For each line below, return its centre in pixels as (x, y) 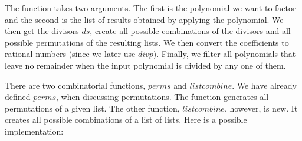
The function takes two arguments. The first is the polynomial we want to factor (150, 8)
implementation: (34, 131)
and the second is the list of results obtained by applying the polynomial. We (144, 19)
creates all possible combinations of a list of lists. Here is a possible (126, 120)
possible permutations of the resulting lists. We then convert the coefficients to (147, 42)
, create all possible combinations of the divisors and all (190, 31)
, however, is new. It (261, 108)
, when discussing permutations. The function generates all (163, 97)
